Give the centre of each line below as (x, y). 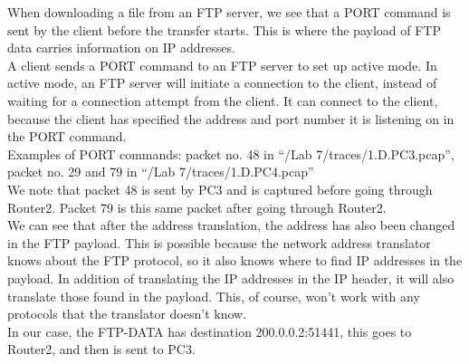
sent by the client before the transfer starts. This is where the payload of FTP (224, 29)
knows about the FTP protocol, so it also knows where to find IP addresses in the (235, 260)
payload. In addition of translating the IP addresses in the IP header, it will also (231, 278)
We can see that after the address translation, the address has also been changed (231, 225)
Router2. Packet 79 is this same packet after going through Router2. (197, 207)
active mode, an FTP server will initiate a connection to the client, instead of (222, 83)
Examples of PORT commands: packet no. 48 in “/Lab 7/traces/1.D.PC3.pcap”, (231, 153)
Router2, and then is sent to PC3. (101, 349)
